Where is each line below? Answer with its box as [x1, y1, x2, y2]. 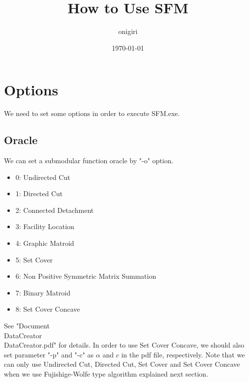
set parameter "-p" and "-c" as [4, 349, 94, 359]
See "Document [4, 320, 50, 330]
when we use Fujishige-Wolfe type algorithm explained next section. [4, 368, 209, 379]
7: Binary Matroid [15, 287, 70, 297]
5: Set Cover [15, 254, 53, 264]
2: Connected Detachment [15, 205, 94, 215]
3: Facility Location [15, 221, 74, 232]
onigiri [118, 26, 138, 36]
